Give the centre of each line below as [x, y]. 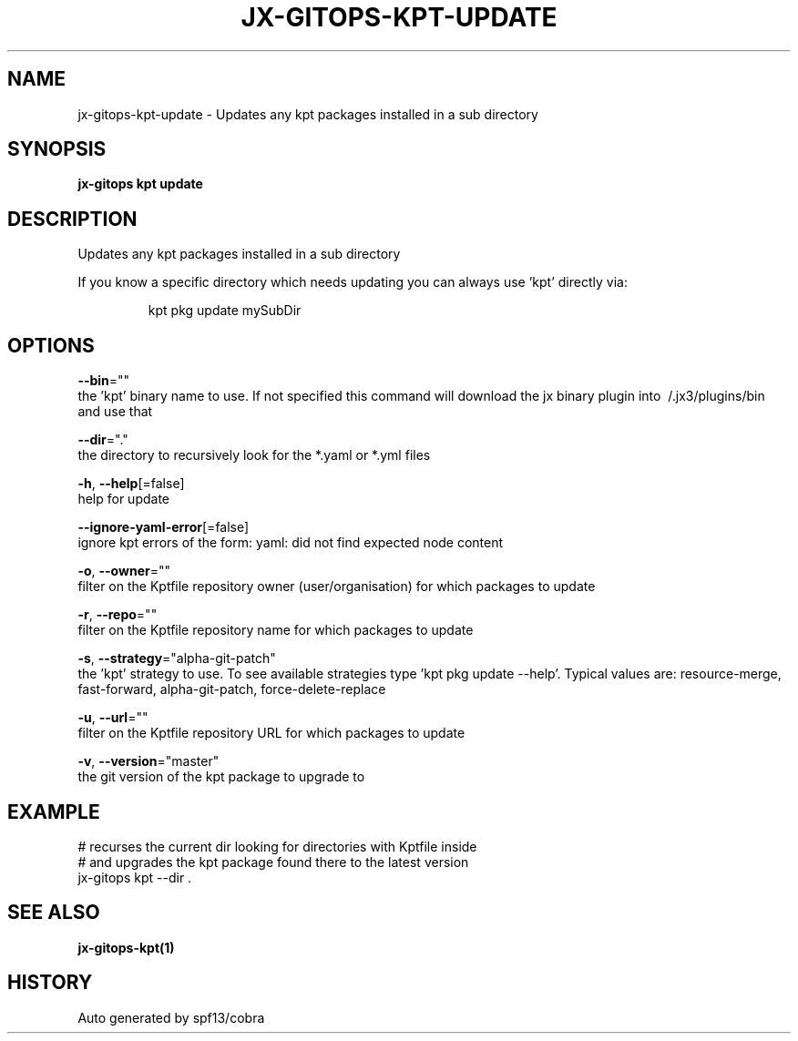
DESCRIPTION [72, 219]
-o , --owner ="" [124, 571]
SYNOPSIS [57, 149]
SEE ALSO [54, 913]
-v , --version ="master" [148, 761]
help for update [123, 499]
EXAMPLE [54, 811]
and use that [115, 412]
